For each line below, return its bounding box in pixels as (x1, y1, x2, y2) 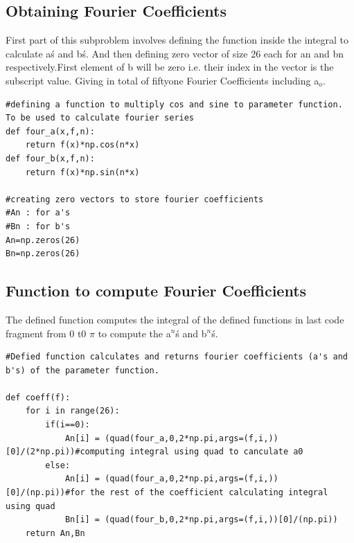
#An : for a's (6, 208, 71, 218)
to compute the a (98, 326, 171, 340)
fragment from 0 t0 (6, 326, 87, 340)
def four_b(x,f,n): (6, 153, 95, 163)
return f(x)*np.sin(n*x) (25, 167, 140, 177)
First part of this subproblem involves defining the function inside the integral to (6, 33, 349, 47)
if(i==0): (45, 420, 90, 430)
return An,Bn (25, 528, 85, 538)
